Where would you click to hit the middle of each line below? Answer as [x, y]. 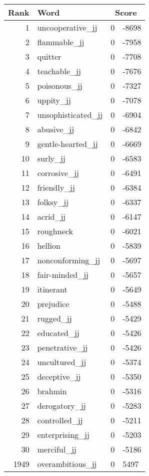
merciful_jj [57, 449]
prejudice [53, 304]
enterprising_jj [63, 435]
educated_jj [58, 333]
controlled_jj [60, 420]
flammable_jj [61, 42]
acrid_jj [51, 216]
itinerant [52, 289]
